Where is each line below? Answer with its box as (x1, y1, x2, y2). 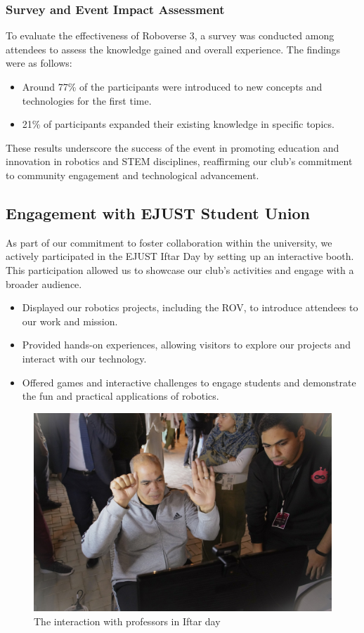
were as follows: (6, 56, 72, 70)
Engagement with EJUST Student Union (6, 202, 310, 223)
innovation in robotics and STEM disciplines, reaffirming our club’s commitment (6, 154, 353, 169)
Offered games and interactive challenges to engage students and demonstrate (22, 374, 356, 389)
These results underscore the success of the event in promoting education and (6, 140, 339, 155)
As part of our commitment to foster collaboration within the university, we (6, 235, 332, 249)
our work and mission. (22, 313, 118, 328)
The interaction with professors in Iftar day (34, 613, 221, 628)
